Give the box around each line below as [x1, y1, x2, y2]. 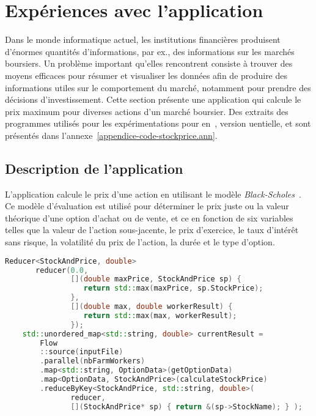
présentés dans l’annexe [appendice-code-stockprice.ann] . [5, 128, 218, 141]
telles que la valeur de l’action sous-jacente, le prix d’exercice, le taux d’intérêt [5, 223, 299, 236]
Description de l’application [5, 158, 183, 177]
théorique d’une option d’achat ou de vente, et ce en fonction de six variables [5, 211, 293, 224]
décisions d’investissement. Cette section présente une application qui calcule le [5, 93, 301, 106]
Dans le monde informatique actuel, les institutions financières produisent [5, 33, 281, 46]
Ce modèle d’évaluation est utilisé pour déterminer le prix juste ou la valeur [5, 199, 289, 212]
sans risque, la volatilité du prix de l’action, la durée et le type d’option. [5, 236, 275, 248]
